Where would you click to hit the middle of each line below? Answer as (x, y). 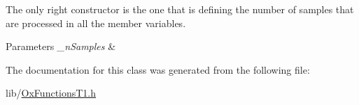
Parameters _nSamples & (61, 46)
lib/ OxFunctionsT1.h (51, 93)
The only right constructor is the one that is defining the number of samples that (180, 9)
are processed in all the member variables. (96, 23)
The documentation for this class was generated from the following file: (158, 69)
